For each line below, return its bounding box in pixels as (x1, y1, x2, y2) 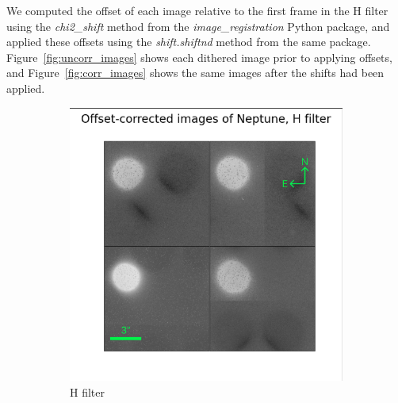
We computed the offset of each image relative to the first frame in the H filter (6, 2, 388, 18)
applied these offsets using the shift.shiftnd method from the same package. (6, 33, 371, 50)
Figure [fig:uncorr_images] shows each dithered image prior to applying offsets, (6, 48, 392, 65)
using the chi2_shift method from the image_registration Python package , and (6, 17, 390, 34)
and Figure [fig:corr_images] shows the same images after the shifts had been (6, 64, 385, 81)
